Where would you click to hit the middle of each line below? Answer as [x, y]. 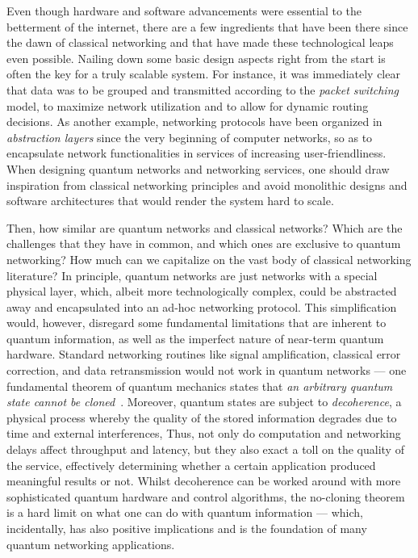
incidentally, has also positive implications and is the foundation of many [187, 528]
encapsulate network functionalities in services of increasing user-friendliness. [196, 153]
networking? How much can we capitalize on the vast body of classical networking [209, 259]
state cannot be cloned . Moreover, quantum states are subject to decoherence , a [204, 402]
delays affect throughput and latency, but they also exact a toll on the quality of [205, 449]
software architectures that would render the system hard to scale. [170, 201]
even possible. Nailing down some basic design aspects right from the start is [196, 58]
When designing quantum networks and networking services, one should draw [198, 168]
